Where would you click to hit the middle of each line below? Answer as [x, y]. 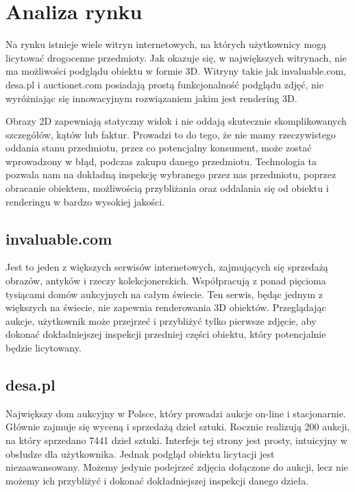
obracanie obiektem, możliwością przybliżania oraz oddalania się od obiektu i [167, 188]
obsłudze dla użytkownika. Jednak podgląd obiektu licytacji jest [140, 453]
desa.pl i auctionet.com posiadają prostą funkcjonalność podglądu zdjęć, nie [164, 84]
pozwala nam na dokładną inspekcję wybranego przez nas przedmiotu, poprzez [171, 174]
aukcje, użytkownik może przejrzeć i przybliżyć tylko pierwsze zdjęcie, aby [161, 320]
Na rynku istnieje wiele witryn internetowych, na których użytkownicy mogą [166, 44]
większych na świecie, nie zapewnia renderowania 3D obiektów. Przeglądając [166, 307]
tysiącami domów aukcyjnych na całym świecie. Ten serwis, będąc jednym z [164, 294]
